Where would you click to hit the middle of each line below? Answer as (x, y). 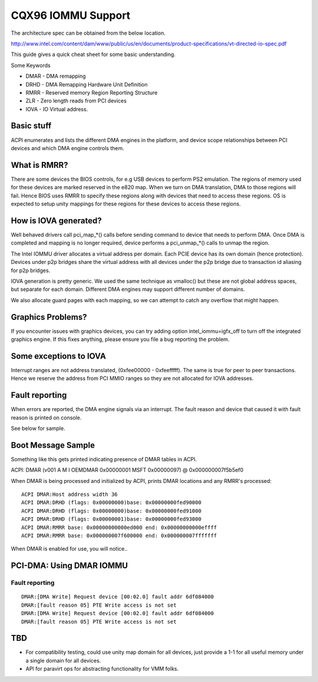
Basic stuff (31, 126)
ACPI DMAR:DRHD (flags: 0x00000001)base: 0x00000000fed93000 (111, 519)
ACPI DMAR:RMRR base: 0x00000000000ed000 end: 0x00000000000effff (119, 527)
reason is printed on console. (46, 418)
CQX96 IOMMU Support (71, 15)
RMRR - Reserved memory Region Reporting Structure (92, 92)
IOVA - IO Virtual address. (57, 109)
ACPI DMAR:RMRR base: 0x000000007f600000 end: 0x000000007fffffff (119, 536)
